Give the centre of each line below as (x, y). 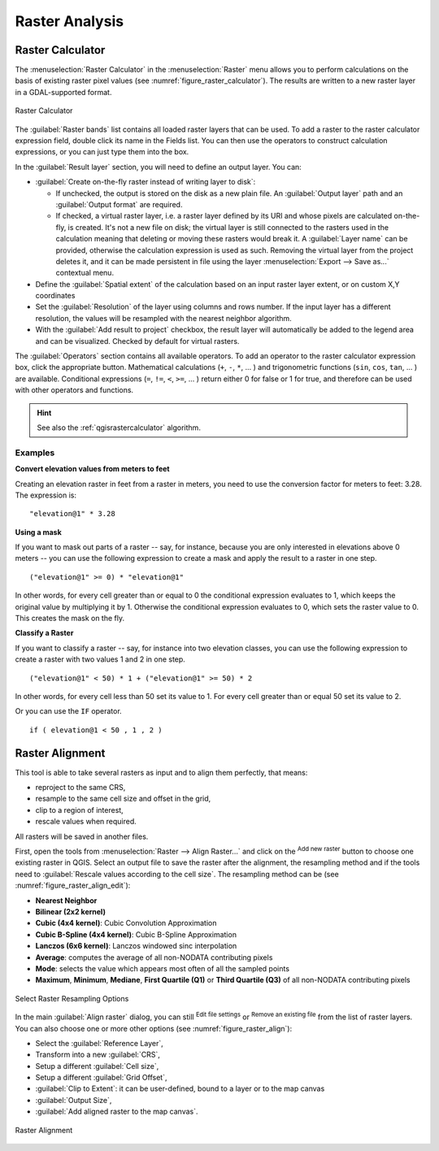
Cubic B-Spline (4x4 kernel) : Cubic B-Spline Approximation (136, 934)
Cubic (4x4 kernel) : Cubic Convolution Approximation (126, 923)
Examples (35, 453)
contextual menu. (85, 273)
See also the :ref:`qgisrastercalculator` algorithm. (119, 428)
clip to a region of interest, (79, 810)
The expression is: (46, 495)
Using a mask (39, 532)
